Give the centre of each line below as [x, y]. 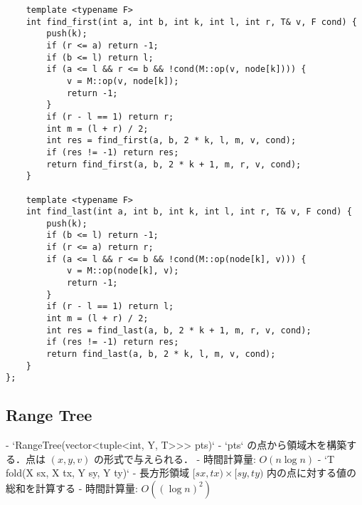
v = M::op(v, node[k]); [123, 81]
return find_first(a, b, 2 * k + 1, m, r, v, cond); [174, 164]
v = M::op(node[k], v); [123, 271]
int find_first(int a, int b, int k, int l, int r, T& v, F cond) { [191, 22]
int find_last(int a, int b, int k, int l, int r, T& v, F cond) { [189, 212]
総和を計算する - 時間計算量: [72, 488]
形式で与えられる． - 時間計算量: [180, 458]
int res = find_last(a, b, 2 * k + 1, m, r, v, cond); [179, 330]
